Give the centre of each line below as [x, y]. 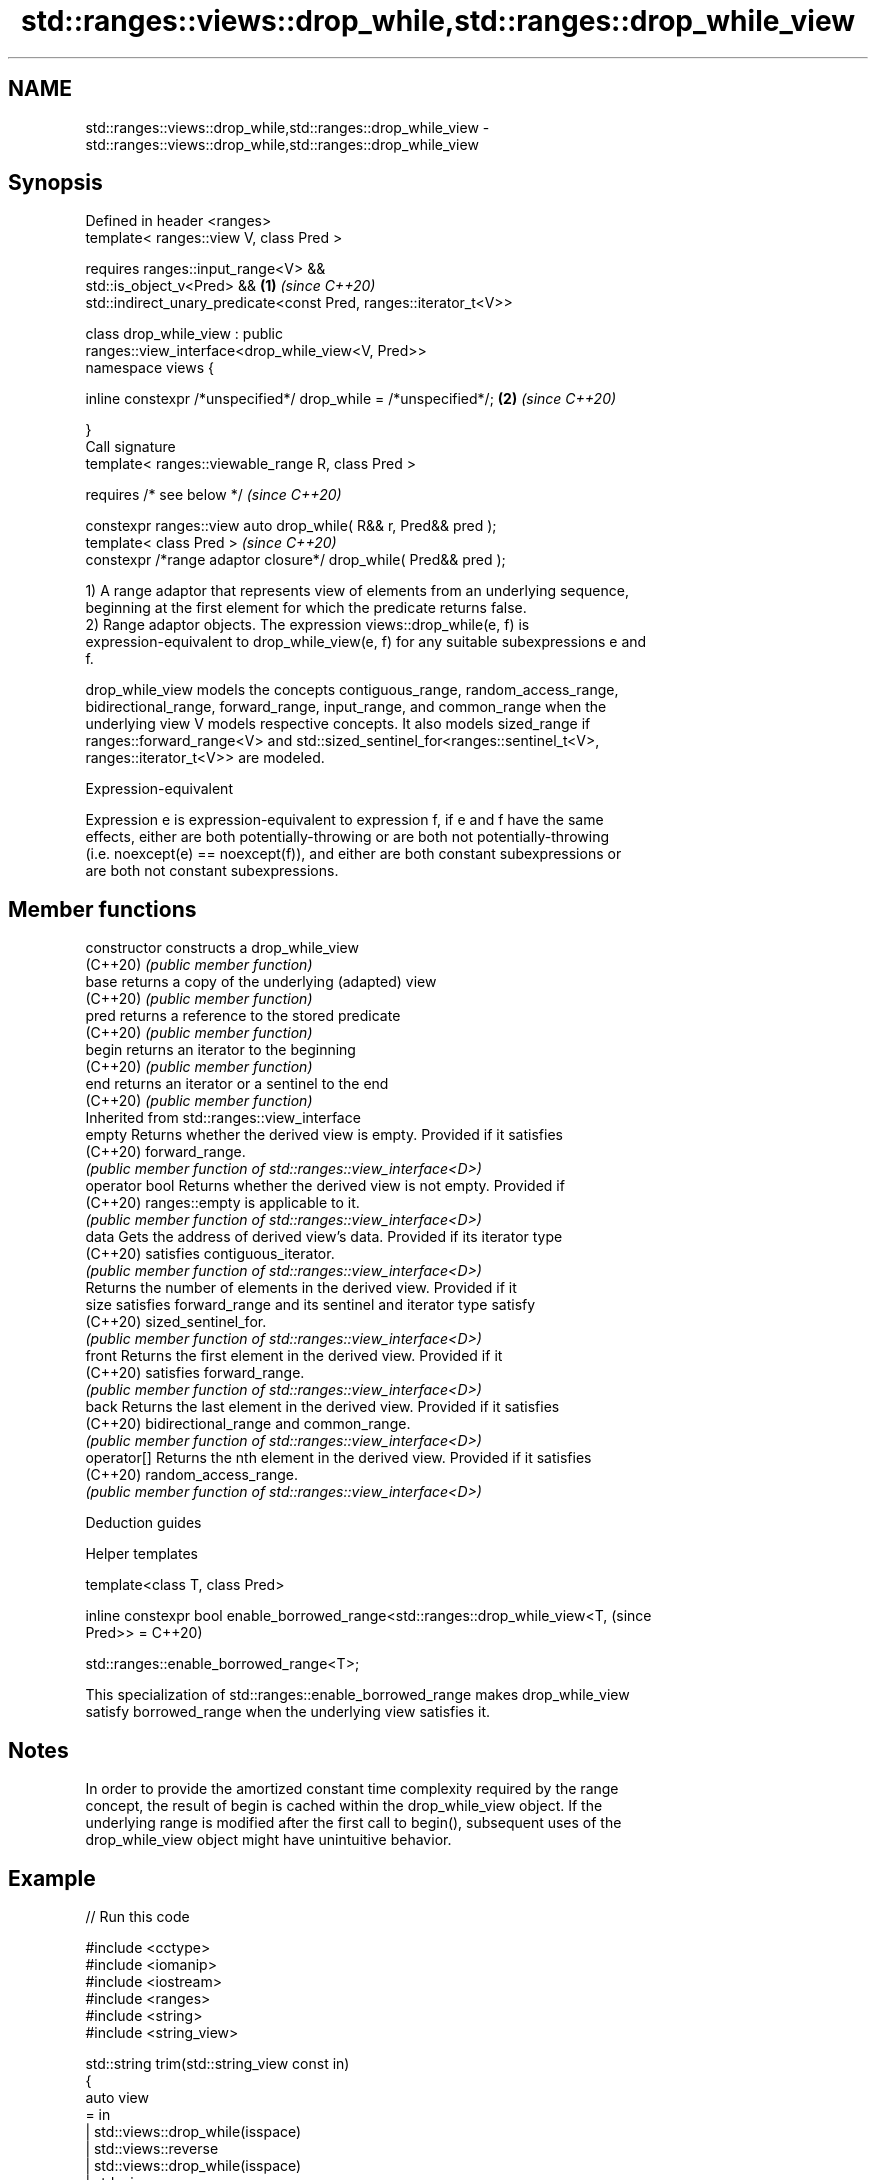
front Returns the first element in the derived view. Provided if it [294, 1356]
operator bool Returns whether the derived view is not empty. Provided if [325, 1186]
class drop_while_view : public [184, 334]
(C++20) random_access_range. [192, 1475]
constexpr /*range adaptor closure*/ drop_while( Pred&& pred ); [295, 560]
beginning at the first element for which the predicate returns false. [306, 608]
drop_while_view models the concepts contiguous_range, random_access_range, [352, 690]
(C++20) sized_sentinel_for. [176, 1322]
